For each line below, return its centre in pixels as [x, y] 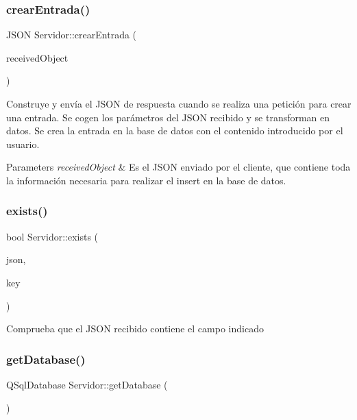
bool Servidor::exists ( [52, 236]
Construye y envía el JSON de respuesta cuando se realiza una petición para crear [179, 103]
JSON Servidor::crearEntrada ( [72, 35]
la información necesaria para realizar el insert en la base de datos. [146, 180]
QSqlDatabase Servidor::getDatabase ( [87, 384]
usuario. [23, 144]
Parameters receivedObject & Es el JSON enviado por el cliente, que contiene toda [178, 167]
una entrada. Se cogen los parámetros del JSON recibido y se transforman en [168, 117]
